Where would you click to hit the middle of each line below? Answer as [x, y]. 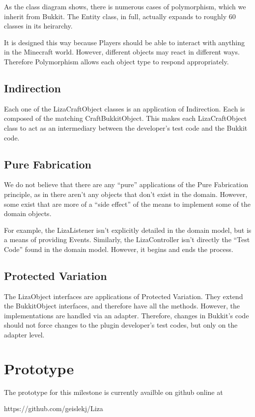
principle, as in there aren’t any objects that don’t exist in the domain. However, [126, 194]
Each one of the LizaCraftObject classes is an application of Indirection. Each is [125, 108]
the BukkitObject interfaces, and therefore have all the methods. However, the [122, 306]
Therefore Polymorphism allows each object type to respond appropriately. [116, 61]
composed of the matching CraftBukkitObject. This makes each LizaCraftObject [126, 118]
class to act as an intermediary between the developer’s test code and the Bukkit [126, 127]
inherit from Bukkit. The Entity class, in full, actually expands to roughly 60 [120, 16]
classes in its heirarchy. [38, 26]
